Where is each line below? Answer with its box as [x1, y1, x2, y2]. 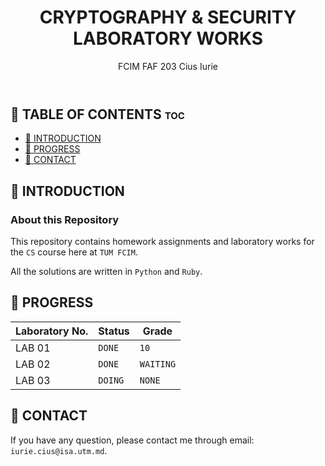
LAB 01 [15, 341, 51, 355]
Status [98, 324, 130, 338]
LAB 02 [15, 357, 51, 371]
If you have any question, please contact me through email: [10, 434, 255, 446]
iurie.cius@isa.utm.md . [10, 444, 108, 456]
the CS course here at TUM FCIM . [10, 246, 138, 258]
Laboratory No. [15, 324, 89, 338]
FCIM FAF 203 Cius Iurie [118, 60, 218, 72]
